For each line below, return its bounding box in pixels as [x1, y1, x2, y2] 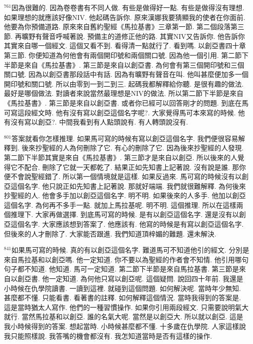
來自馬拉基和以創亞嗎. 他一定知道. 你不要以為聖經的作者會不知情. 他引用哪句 [4, 254, 249, 264]
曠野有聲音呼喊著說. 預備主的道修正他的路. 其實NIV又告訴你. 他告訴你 [21, 31, 245, 41]
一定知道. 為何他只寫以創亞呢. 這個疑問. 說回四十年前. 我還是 [49, 273, 243, 284]
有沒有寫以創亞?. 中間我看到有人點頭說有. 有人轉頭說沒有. [4, 117, 188, 127]
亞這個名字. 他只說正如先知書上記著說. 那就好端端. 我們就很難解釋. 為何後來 [4, 181, 246, 191]
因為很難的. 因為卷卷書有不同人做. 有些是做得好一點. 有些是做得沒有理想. [11, 2, 245, 12]
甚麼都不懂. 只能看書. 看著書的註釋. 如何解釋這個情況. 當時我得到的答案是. [4, 292, 241, 303]
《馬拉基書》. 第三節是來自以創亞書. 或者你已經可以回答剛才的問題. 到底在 [4, 97, 242, 108]
